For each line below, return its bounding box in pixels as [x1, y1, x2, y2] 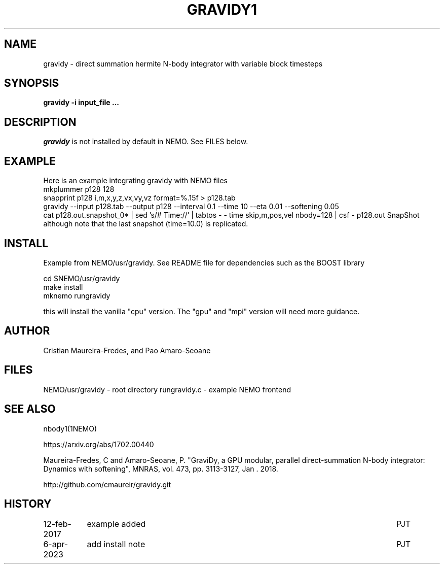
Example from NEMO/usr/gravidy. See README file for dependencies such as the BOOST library [43, 258, 365, 267]
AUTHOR [4, 324, 50, 338]
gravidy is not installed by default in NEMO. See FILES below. [43, 137, 248, 146]
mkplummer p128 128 [43, 185, 115, 194]
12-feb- [43, 519, 71, 529]
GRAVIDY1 [187, 1, 257, 18]
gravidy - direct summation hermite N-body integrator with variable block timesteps [43, 59, 323, 68]
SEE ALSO [4, 403, 56, 416]
